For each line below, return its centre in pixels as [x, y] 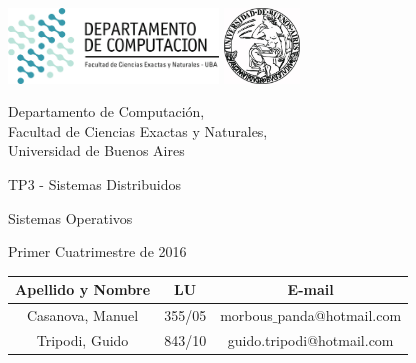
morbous [246, 315]
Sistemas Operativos [70, 217]
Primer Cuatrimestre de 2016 [97, 251]
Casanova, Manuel [82, 315]
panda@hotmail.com [339, 315]
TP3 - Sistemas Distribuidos [95, 183]
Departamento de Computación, [106, 111]
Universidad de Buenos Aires [96, 150]
